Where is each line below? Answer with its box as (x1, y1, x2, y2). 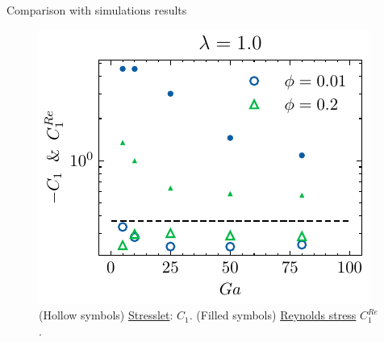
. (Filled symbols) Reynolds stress (189, 307, 357, 323)
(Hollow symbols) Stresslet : (39, 307, 173, 323)
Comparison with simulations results (6, 2, 187, 18)
